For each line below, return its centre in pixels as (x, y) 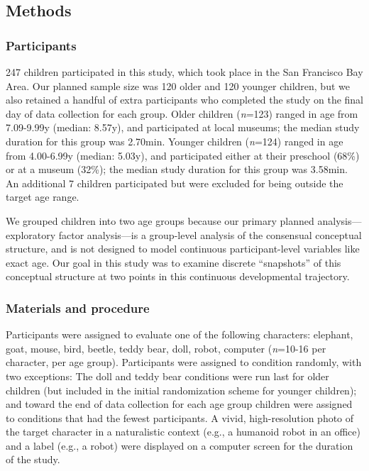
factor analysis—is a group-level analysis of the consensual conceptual (210, 234)
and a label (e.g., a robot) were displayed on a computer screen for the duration (180, 445)
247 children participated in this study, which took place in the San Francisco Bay (184, 72)
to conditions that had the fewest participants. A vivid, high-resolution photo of (180, 417)
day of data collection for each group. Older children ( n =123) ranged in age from (182, 113)
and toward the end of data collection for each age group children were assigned (179, 404)
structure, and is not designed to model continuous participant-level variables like (183, 249)
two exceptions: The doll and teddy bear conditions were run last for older (167, 376)
